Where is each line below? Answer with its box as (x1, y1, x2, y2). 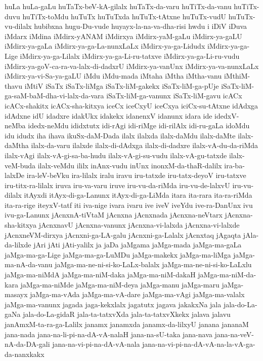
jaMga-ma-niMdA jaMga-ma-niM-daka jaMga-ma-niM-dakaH (5, 269, 196, 280)
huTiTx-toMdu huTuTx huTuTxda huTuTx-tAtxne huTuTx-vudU (22, 11, 227, 21)
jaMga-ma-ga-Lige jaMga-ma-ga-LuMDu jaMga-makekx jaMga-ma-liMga (5, 249, 231, 260)
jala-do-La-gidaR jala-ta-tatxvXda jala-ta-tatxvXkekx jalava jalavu (23, 309, 231, 319)
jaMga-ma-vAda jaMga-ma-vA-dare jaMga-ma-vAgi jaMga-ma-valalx (30, 289, 245, 300)
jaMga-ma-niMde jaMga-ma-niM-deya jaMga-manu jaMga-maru (20, 279, 220, 290)
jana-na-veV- (214, 329, 254, 339)
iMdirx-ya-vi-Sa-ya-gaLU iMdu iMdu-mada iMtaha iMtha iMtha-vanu (5, 70, 222, 81)
